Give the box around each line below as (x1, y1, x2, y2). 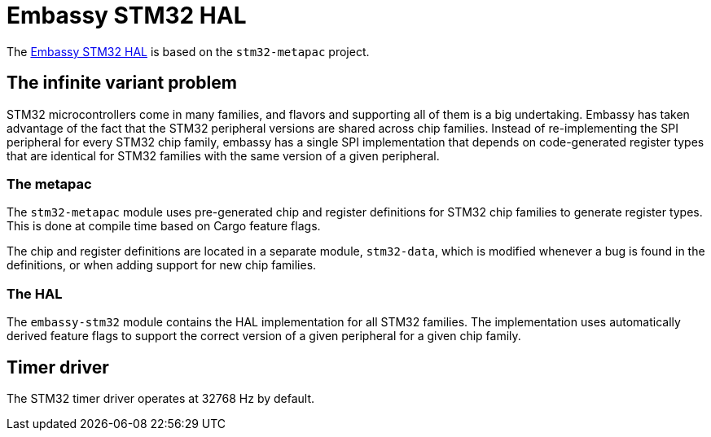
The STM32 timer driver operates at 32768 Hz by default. (7, 391, 315, 405)
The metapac (7, 175, 92, 192)
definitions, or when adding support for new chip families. (7, 258, 317, 273)
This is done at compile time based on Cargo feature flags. (7, 219, 321, 234)
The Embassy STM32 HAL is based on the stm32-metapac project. (7, 44, 370, 59)
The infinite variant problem (7, 72, 237, 94)
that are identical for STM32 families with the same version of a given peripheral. (7, 148, 440, 163)
